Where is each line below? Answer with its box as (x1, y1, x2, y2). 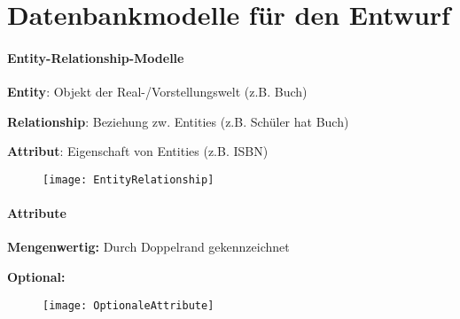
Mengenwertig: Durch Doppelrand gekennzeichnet (7, 237, 290, 256)
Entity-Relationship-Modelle (7, 48, 184, 66)
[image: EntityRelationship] (43, 173, 214, 186)
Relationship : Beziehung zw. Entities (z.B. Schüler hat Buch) (7, 112, 349, 130)
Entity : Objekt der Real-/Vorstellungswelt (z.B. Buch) (7, 82, 308, 101)
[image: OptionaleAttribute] (43, 299, 214, 312)
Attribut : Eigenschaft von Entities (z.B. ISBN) (7, 142, 269, 160)
